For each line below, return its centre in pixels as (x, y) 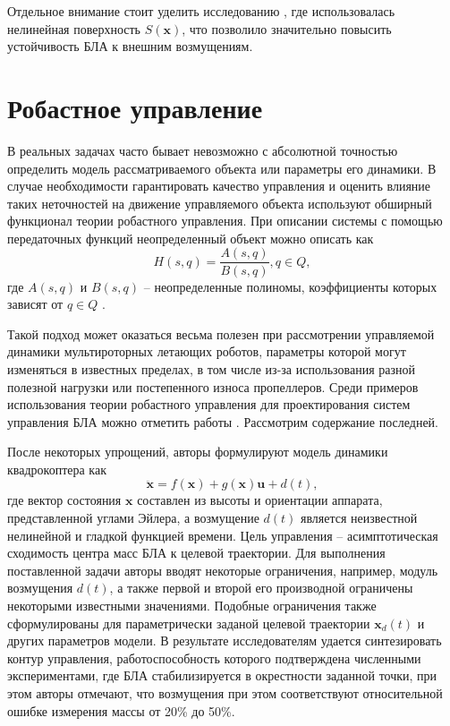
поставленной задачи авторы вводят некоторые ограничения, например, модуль (223, 570)
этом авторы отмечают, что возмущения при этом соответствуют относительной (225, 693)
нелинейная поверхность (74, 28)
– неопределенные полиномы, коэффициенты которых (290, 286)
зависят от (35, 304)
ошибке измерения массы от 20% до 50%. (121, 710)
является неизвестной (359, 518)
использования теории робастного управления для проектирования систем (209, 404)
